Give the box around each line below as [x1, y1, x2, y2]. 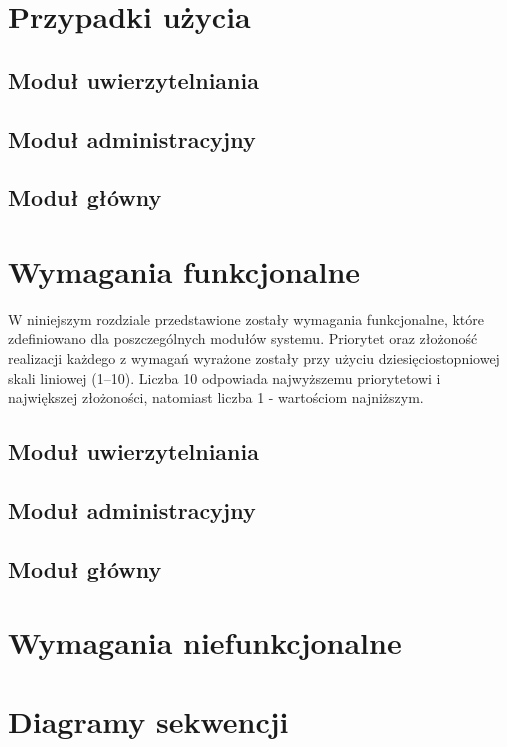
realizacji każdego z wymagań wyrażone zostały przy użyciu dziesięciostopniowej [8, 348, 500, 369]
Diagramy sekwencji [8, 700, 289, 741]
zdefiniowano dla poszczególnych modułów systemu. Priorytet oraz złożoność [8, 328, 478, 349]
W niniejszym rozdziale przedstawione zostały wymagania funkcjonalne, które [8, 308, 484, 329]
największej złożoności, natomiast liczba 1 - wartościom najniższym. [8, 387, 424, 408]
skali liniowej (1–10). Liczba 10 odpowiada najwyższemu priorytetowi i [8, 367, 441, 388]
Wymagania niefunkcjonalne [8, 622, 402, 663]
